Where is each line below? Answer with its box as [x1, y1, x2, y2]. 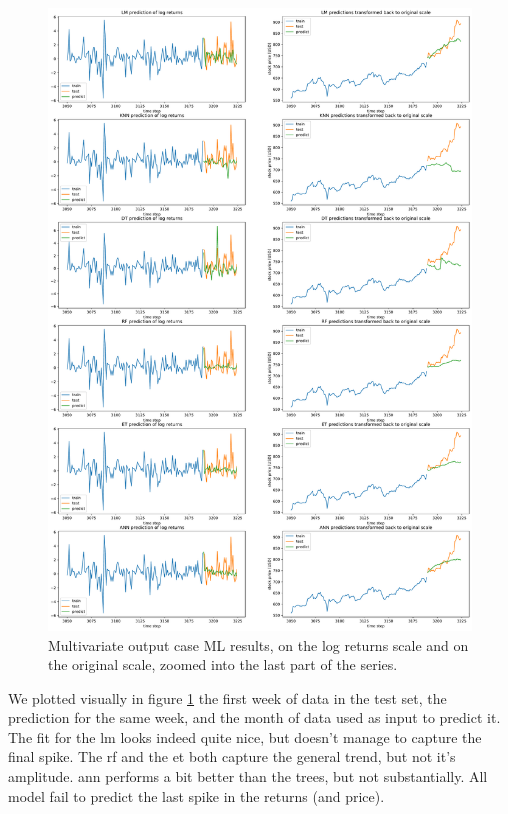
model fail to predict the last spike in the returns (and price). [8, 785, 385, 806]
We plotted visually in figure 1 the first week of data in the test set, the [8, 687, 447, 708]
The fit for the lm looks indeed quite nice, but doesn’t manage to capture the [8, 726, 482, 747]
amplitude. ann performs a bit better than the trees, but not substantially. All [8, 766, 488, 787]
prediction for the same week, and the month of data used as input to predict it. [8, 707, 501, 728]
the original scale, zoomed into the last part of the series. [48, 654, 398, 675]
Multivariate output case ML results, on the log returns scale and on [48, 634, 469, 655]
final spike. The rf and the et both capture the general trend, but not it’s [8, 746, 456, 767]
